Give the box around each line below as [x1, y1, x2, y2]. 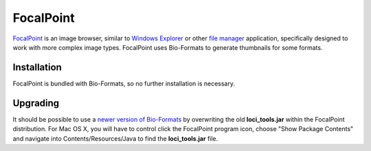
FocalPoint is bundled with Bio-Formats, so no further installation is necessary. [12, 79, 235, 87]
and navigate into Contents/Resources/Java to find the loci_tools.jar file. [12, 134, 218, 143]
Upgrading [12, 97, 60, 109]
